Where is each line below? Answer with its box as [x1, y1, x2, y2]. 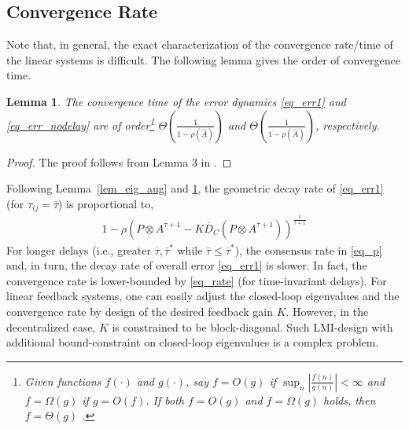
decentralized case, [6, 318, 96, 335]
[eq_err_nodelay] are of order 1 [6, 114, 155, 133]
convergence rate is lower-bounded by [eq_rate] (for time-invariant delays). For [6, 272, 387, 288]
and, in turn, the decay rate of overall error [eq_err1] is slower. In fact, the [6, 257, 367, 273]
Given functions [24, 372, 101, 389]
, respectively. [315, 116, 380, 133]
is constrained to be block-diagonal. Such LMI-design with [112, 318, 393, 335]
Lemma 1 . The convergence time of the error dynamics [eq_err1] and [6, 93, 346, 109]
